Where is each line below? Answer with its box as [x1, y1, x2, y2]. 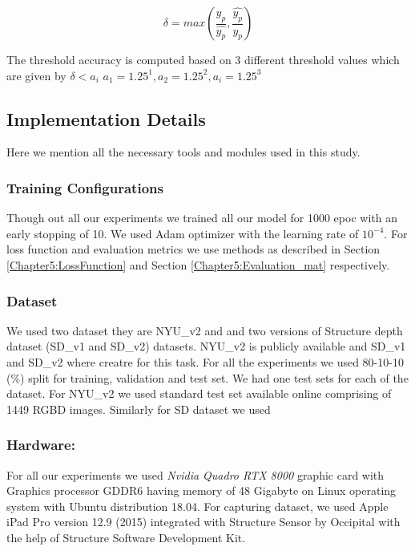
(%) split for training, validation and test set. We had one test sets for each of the [6, 369, 409, 386]
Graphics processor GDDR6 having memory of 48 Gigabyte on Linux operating [6, 482, 397, 499]
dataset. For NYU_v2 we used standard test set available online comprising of [6, 385, 392, 402]
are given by [6, 67, 66, 83]
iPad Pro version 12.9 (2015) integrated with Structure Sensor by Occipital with [6, 513, 401, 530]
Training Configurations [6, 177, 163, 197]
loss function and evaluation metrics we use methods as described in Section [6, 241, 381, 257]
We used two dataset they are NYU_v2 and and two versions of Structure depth [6, 322, 403, 338]
